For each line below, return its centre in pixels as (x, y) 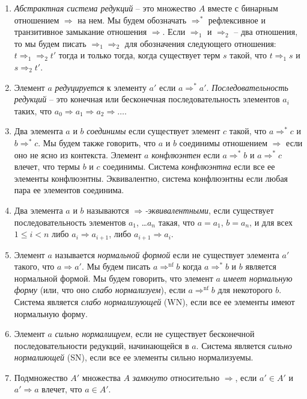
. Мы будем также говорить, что (97, 142)
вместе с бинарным (243, 8)
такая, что (176, 222)
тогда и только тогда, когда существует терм (139, 55)
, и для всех (271, 222)
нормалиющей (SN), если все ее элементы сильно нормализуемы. (134, 357)
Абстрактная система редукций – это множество (105, 8)
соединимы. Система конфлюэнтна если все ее (189, 166)
